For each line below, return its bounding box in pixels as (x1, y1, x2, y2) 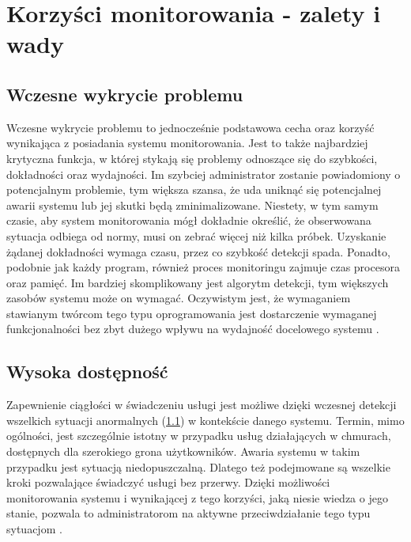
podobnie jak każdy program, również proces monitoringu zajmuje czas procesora (6, 259, 400, 275)
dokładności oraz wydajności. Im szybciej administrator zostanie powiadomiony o (6, 165, 401, 182)
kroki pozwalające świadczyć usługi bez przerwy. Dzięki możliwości (6, 474, 330, 491)
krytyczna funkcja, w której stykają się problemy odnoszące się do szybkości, (6, 150, 378, 166)
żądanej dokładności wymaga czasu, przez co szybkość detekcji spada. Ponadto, (6, 243, 390, 260)
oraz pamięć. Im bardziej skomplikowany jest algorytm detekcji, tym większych (6, 274, 389, 290)
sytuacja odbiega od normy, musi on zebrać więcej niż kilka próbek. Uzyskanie (6, 227, 386, 244)
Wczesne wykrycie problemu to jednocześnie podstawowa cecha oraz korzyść (6, 119, 375, 135)
